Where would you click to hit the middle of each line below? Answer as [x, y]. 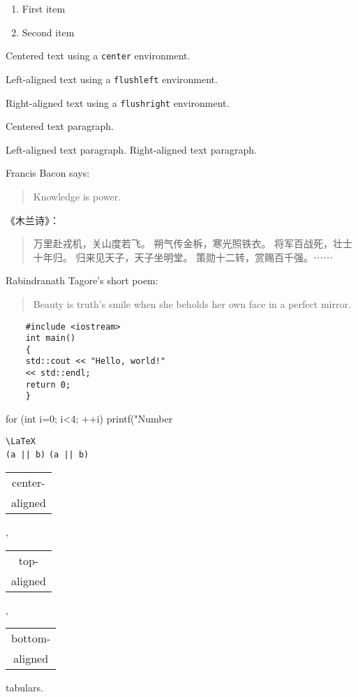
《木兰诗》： [32, 220]
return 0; [48, 384]
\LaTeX [21, 441]
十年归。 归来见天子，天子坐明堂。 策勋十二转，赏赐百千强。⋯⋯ [183, 257]
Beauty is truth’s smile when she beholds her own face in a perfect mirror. [192, 303]
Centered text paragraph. [60, 126]
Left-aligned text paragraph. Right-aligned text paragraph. [131, 149]
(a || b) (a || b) [47, 455]
